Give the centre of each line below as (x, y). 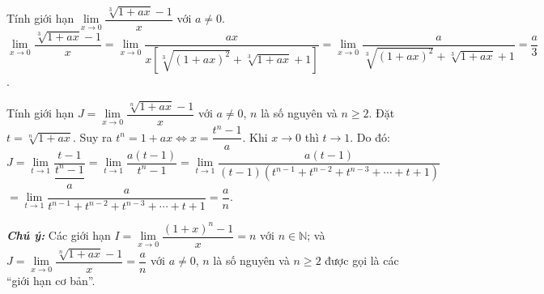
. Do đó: (370, 136)
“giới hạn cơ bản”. (51, 280)
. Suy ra (92, 136)
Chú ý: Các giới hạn (59, 235)
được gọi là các (362, 260)
